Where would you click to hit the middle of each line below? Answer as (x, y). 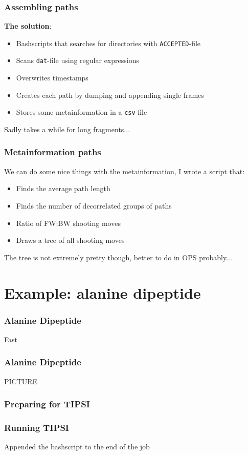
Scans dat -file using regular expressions (77, 60)
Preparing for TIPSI (47, 404)
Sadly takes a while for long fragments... (67, 129)
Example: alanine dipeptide (103, 292)
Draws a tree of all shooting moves (70, 240)
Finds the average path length (63, 188)
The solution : (28, 26)
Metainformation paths (53, 152)
